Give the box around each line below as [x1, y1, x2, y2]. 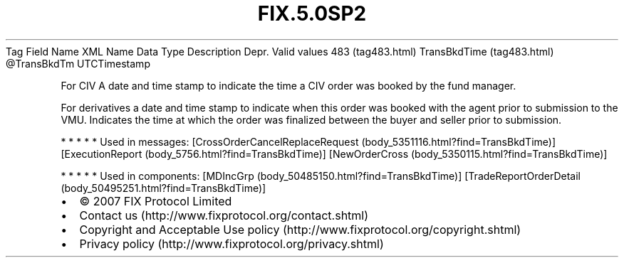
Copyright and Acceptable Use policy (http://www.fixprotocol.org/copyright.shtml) [79, 222, 521, 237]
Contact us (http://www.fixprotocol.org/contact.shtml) [79, 208, 369, 222]
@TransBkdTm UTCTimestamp [6, 57, 150, 70]
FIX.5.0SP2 [257, 1, 367, 26]
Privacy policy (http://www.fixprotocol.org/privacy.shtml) [79, 236, 384, 251]
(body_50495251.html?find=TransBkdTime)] [61, 181, 266, 194]
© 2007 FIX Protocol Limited [79, 193, 232, 208]
